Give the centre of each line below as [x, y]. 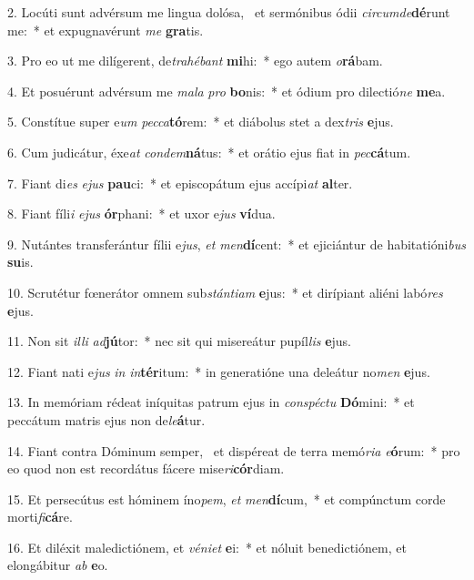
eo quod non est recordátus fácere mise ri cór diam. [146, 468]
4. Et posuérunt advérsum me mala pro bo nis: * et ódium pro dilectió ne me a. [227, 91]
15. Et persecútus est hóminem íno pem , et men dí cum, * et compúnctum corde [227, 499]
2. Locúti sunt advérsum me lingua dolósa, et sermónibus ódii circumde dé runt [229, 12]
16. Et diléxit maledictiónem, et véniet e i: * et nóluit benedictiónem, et [207, 547]
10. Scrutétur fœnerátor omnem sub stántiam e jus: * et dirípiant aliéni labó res [225, 292]
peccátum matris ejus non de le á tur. [106, 419]
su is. [20, 262]
